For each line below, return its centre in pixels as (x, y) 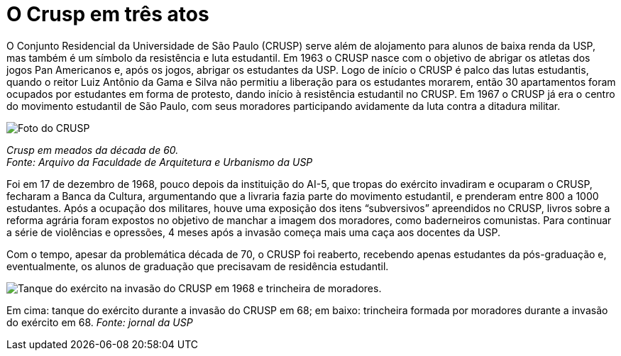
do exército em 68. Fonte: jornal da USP (100, 322)
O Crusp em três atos (108, 14)
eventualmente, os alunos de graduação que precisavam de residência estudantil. (198, 266)
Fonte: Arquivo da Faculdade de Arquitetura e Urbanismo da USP (160, 162)
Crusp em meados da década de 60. (93, 150)
